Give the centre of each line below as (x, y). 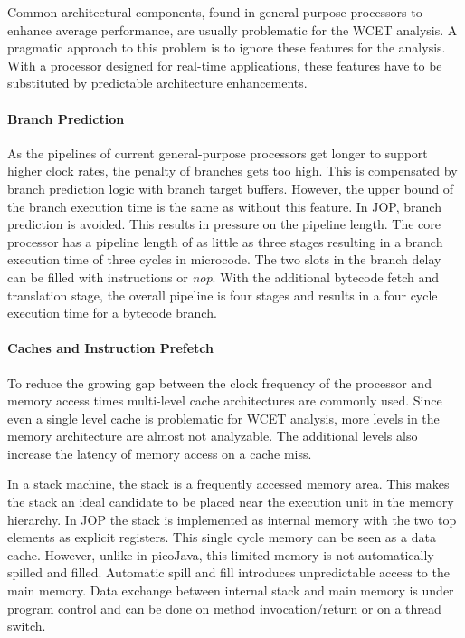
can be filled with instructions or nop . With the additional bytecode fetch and (223, 276)
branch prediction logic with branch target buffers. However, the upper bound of (231, 188)
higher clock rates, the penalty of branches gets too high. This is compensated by (232, 171)
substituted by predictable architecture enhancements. (157, 83)
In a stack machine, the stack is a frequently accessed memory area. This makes (228, 484)
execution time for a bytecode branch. (112, 313)
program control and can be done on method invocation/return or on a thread (224, 608)
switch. (27, 626)
